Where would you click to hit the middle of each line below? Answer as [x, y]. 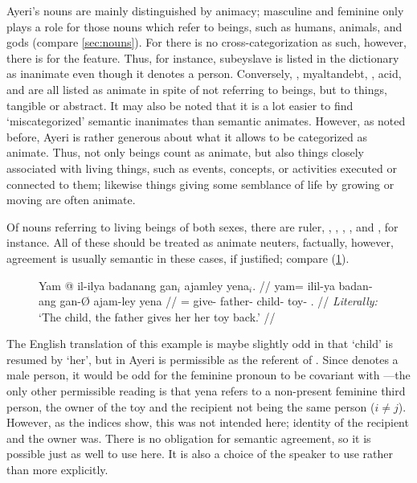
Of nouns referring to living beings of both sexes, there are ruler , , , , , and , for [202, 226]
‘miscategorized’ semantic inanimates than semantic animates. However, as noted [206, 121]
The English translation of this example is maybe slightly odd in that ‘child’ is [200, 344]
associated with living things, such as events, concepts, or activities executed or [202, 168]
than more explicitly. [57, 470]
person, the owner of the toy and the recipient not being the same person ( [191, 406]
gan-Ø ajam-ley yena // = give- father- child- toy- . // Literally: [219, 301]
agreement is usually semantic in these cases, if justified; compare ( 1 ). [178, 258]
